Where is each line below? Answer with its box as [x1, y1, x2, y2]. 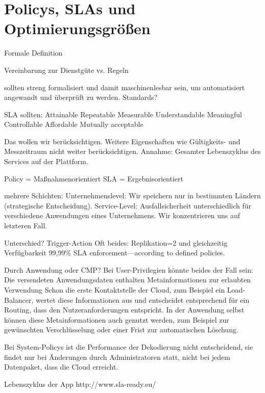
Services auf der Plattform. [4, 156, 88, 167]
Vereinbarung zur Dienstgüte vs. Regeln [4, 64, 129, 75]
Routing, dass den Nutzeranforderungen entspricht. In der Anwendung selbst [4, 304, 245, 315]
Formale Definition [4, 47, 63, 58]
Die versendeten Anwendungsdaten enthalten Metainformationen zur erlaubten [4, 274, 251, 285]
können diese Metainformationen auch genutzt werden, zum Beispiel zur [4, 314, 229, 325]
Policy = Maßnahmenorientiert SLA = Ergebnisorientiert [4, 173, 183, 184]
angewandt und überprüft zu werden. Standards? [4, 92, 158, 102]
